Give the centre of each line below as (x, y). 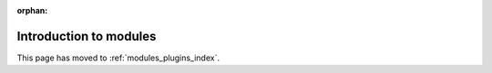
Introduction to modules (87, 36)
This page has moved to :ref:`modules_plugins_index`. (118, 58)
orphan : (32, 10)
